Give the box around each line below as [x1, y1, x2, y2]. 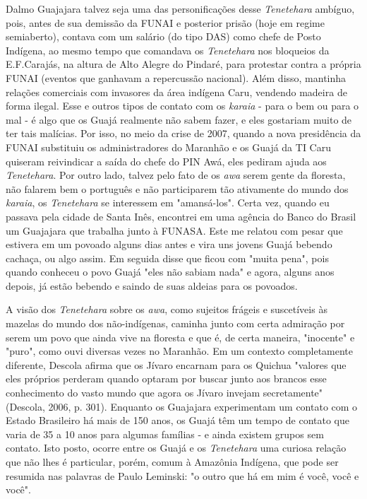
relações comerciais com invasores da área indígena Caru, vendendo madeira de [6, 84, 347, 99]
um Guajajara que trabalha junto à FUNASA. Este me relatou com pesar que [6, 223, 343, 237]
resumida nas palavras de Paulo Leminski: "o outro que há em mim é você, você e [6, 468, 359, 483]
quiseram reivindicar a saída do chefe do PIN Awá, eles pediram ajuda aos [6, 153, 327, 168]
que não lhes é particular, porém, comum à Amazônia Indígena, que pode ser [6, 454, 339, 469]
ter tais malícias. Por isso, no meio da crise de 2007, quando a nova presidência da [6, 126, 361, 141]
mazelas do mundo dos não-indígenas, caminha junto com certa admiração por [6, 316, 345, 331]
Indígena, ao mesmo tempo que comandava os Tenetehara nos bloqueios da [6, 42, 330, 57]
